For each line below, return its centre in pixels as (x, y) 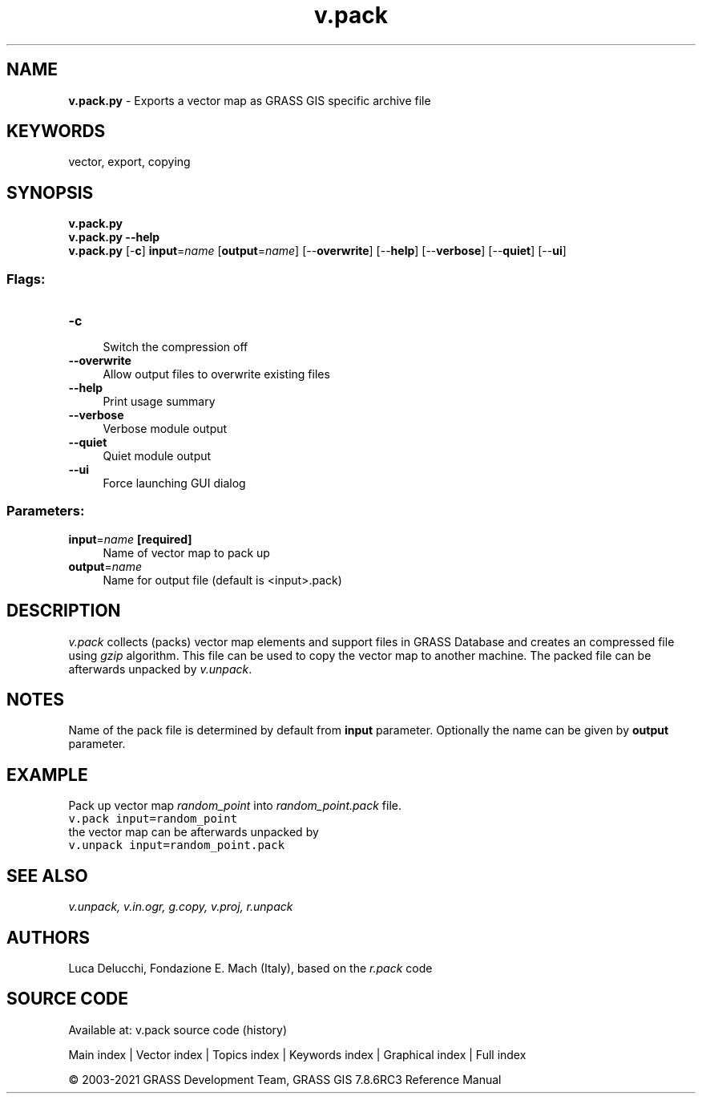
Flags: (26, 279)
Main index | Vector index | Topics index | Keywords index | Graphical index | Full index (297, 1054)
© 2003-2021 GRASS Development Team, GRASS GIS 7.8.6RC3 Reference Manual (285, 1079)
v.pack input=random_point (153, 819)
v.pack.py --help (114, 237)
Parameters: (46, 511)
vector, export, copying (129, 162)
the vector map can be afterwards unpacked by (194, 832)
